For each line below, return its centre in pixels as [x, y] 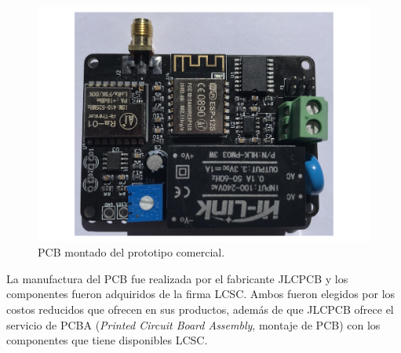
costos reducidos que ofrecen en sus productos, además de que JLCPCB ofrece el [200, 309]
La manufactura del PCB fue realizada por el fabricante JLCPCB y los [177, 278]
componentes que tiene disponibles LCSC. [107, 340]
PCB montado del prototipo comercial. [131, 252]
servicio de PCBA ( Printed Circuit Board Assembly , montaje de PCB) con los [193, 324]
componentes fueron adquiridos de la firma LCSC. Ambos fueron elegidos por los [201, 294]
